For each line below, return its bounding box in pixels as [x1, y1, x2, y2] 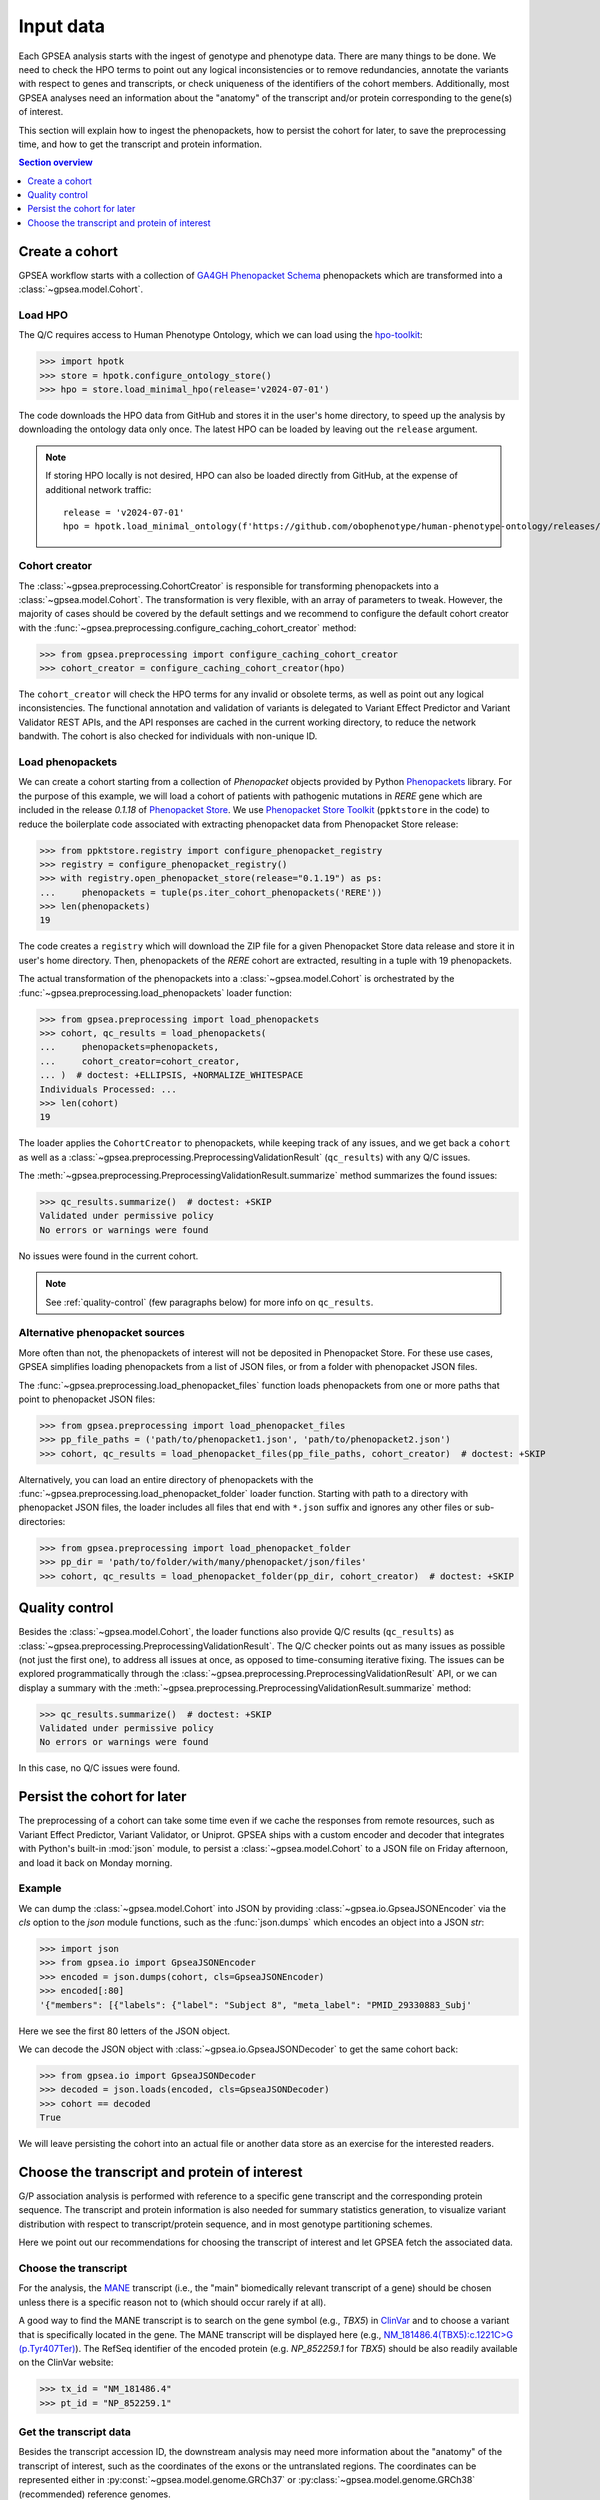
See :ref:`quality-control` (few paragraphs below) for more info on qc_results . [45, 1296, 374, 1308]
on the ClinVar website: [18, 2356, 114, 2369]
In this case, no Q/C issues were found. [18, 1762, 180, 1774]
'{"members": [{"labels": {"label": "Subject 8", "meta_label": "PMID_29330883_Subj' [39, 1999, 472, 2010]
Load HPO [18, 308, 69, 322]
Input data [18, 15, 105, 37]
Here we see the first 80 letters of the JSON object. [18, 2025, 230, 2037]
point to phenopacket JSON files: [18, 1393, 155, 1405]
